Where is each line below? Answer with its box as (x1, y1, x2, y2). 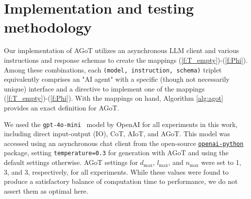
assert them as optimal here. (4, 185, 88, 196)
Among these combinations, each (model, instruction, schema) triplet (4, 64, 222, 74)
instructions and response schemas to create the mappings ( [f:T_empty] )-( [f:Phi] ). (4, 54, 248, 65)
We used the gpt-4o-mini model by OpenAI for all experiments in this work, (4, 119, 238, 129)
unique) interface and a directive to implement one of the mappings (4, 83, 205, 93)
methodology (4, 17, 92, 37)
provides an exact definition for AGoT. (4, 102, 119, 112)
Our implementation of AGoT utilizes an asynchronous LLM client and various (4, 45, 239, 55)
